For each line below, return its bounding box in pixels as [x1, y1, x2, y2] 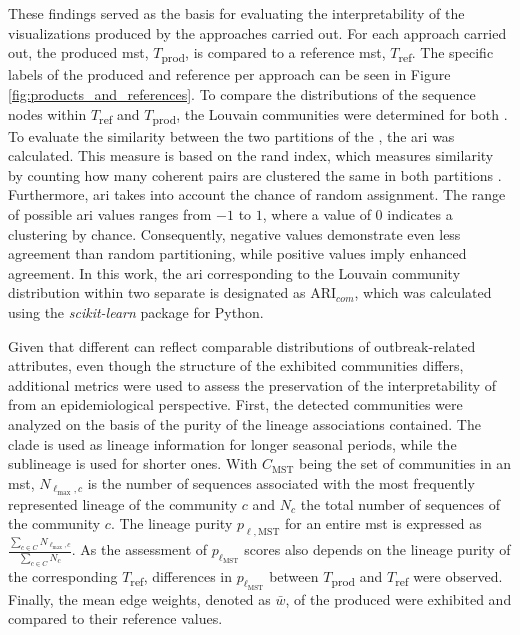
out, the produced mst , [8, 42, 149, 63]
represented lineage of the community [8, 493, 238, 514]
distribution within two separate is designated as [8, 282, 306, 303]
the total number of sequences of [300, 493, 501, 514]
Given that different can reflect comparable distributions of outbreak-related [8, 335, 476, 356]
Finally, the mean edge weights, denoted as [8, 588, 271, 609]
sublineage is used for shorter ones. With [8, 453, 258, 474]
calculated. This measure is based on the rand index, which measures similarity [8, 145, 494, 166]
